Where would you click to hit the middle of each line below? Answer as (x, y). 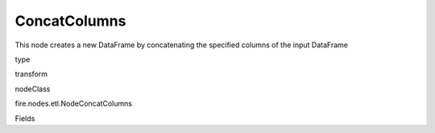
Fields (25, 118)
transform (31, 74)
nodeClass (33, 89)
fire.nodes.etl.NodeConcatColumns (74, 103)
